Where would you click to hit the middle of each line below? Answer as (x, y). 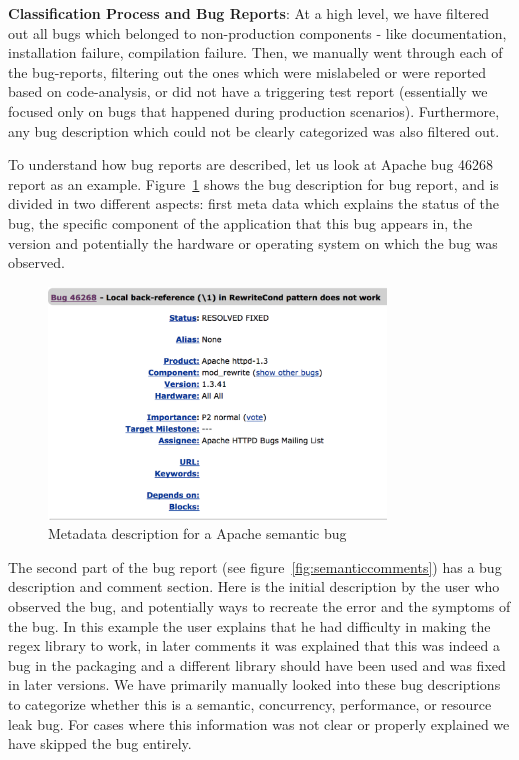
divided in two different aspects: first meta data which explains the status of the (253, 203)
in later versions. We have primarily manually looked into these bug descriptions (254, 684)
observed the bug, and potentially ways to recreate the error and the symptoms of (259, 605)
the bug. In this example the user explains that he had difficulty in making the (249, 625)
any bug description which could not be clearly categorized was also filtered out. (254, 130)
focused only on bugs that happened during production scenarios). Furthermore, (254, 110)
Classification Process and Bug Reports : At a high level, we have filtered (248, 13)
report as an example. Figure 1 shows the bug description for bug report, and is (253, 183)
